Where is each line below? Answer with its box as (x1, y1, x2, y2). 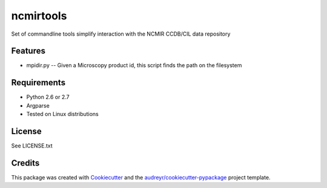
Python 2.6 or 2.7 (26, 94, 70, 101)
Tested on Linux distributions (26, 111, 99, 118)
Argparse (26, 102, 50, 109)
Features (11, 46, 45, 56)
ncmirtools (11, 9, 67, 22)
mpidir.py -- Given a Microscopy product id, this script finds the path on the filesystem (26, 62, 242, 69)
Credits (11, 158, 40, 168)
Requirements (11, 77, 66, 88)
